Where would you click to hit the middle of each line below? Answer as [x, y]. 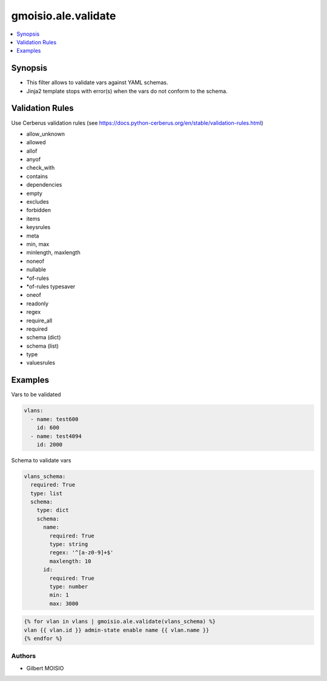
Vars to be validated [36, 394]
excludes [38, 202]
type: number [69, 586]
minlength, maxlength [54, 253]
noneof [35, 261]
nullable [36, 270]
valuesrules [41, 363]
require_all [39, 321]
